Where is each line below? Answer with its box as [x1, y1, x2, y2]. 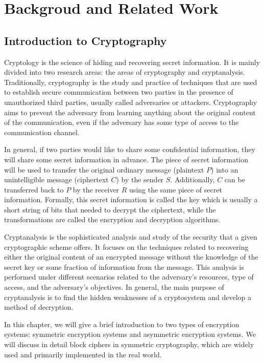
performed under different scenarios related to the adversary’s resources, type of [4, 271, 254, 282]
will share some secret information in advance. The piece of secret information [4, 154, 249, 164]
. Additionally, [170, 174, 215, 185]
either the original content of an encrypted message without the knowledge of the [4, 251, 258, 262]
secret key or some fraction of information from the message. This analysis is [4, 261, 244, 272]
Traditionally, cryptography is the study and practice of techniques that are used [4, 76, 257, 87]
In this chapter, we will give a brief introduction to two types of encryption [4, 318, 239, 329]
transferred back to [4, 184, 64, 195]
